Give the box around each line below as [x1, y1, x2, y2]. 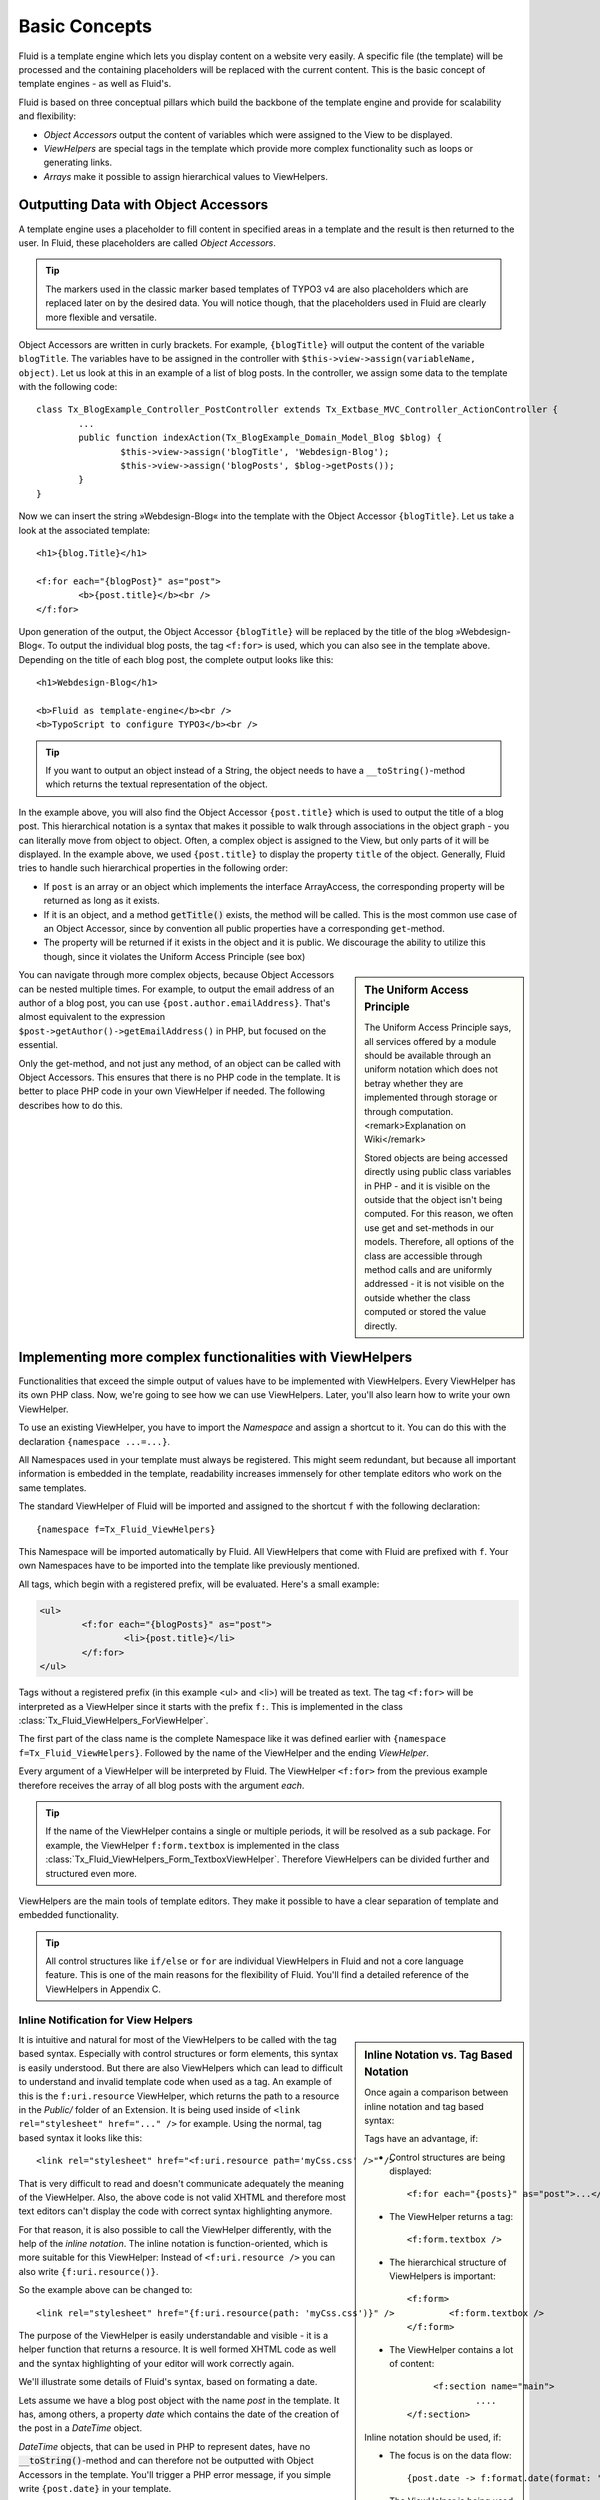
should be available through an [364, 1050, 492, 1062]
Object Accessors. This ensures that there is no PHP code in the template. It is [18, 1071, 341, 1083]
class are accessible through [364, 1250, 483, 1262]
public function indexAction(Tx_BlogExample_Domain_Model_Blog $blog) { [78, 432, 443, 444]
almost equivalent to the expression [18, 1011, 166, 1023]
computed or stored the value [364, 1306, 487, 1318]
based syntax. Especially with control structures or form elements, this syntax [18, 2048, 339, 2060]
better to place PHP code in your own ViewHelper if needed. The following [18, 1085, 325, 1097]
